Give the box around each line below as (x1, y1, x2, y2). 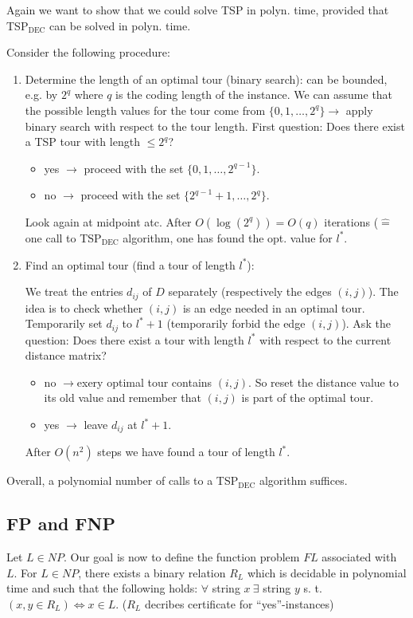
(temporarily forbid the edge (166, 315, 306, 332)
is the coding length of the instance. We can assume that (115, 86, 393, 103)
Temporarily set (25, 315, 103, 332)
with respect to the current (259, 331, 392, 348)
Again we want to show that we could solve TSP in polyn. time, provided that (6, 2, 389, 18)
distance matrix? (25, 347, 107, 364)
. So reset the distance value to (248, 373, 399, 390)
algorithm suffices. (259, 472, 348, 489)
